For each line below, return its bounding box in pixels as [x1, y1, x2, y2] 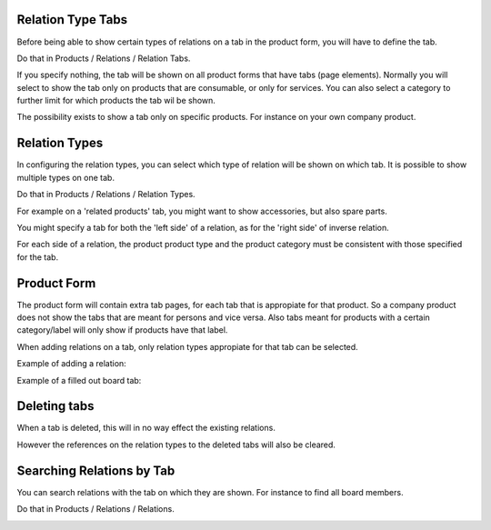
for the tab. [16, 251, 59, 263]
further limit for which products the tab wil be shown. [16, 95, 215, 106]
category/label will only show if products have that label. [16, 325, 228, 335]
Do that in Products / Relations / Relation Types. [16, 189, 195, 200]
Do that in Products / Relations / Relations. [16, 504, 175, 515]
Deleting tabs [16, 398, 95, 414]
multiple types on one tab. [16, 172, 115, 183]
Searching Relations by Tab [16, 463, 175, 478]
